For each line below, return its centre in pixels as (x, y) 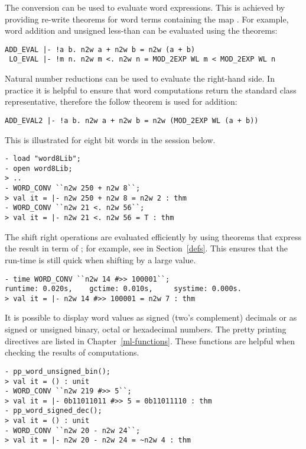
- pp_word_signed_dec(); (53, 411)
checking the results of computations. (72, 352)
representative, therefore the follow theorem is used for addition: (121, 101)
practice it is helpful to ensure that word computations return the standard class (151, 90)
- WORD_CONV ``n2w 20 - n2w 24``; (73, 430)
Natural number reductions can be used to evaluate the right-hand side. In (140, 78)
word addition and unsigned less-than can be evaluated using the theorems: (141, 30)
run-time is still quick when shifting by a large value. (100, 259)
